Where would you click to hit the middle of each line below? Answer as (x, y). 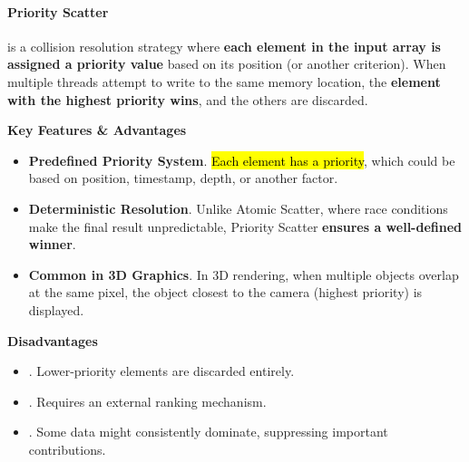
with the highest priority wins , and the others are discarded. (188, 99)
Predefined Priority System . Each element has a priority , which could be (242, 160)
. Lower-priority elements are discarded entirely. (161, 371)
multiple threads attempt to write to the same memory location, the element (224, 81)
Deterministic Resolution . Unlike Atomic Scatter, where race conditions (238, 208)
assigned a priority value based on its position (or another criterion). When (227, 64)
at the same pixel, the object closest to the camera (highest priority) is (225, 292)
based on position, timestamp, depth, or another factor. (183, 178)
